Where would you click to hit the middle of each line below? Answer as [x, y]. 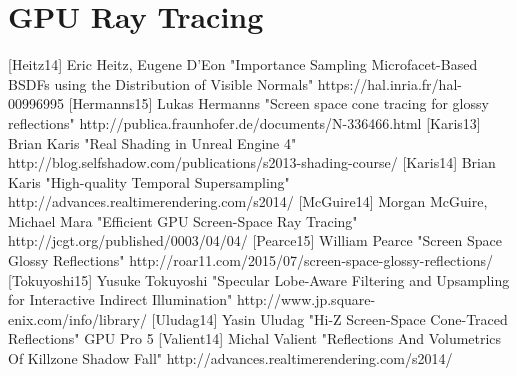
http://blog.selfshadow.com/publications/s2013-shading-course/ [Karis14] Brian [252, 162]
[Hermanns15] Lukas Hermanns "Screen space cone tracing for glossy [278, 103]
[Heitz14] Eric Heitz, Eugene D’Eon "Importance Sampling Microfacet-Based [243, 64]
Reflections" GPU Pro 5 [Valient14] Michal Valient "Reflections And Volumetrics [255, 338]
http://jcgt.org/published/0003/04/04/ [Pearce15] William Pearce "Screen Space [255, 240]
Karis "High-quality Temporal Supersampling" [149, 181]
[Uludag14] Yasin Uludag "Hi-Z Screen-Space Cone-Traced [329, 318]
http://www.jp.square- [306, 299]
